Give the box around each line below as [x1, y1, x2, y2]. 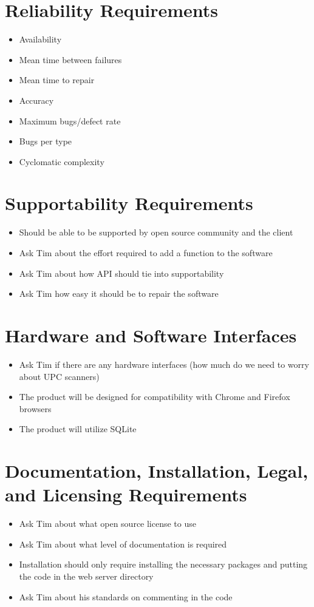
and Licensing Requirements [5, 482, 247, 507]
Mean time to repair [19, 73, 95, 86]
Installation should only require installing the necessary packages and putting [19, 558, 308, 571]
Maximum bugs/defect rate [19, 114, 121, 127]
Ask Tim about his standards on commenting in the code [19, 590, 233, 603]
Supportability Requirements [5, 191, 253, 215]
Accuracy [19, 93, 54, 106]
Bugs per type [19, 135, 72, 148]
